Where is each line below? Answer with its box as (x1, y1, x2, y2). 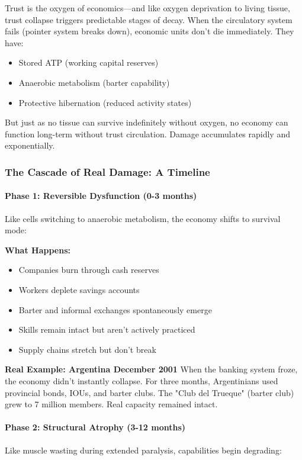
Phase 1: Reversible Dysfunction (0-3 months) (5, 189, 197, 202)
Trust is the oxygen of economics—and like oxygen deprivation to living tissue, (5, 2, 290, 14)
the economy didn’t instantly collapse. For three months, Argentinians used (5, 374, 278, 387)
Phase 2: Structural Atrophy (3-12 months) (5, 421, 186, 433)
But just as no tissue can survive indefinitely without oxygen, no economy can (5, 116, 288, 128)
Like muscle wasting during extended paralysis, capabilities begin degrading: (5, 443, 282, 456)
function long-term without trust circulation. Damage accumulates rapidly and (5, 127, 290, 140)
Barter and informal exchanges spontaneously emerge (18, 303, 212, 316)
